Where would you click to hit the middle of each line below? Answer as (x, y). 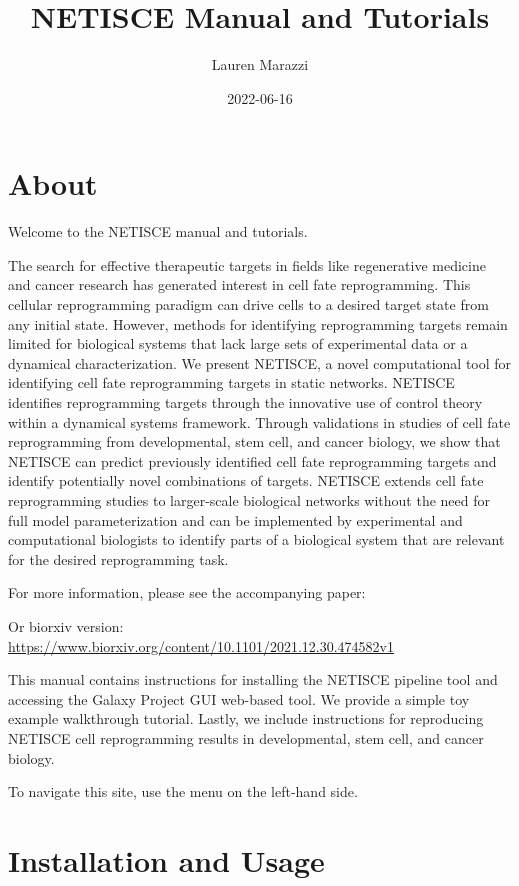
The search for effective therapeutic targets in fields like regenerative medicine (247, 264)
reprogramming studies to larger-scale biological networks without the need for (249, 499)
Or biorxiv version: (66, 625)
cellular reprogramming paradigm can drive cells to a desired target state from (248, 304)
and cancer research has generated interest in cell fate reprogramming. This (239, 284)
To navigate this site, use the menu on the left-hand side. (183, 791)
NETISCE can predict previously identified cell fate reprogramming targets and (252, 460)
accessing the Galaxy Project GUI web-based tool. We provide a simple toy (239, 698)
